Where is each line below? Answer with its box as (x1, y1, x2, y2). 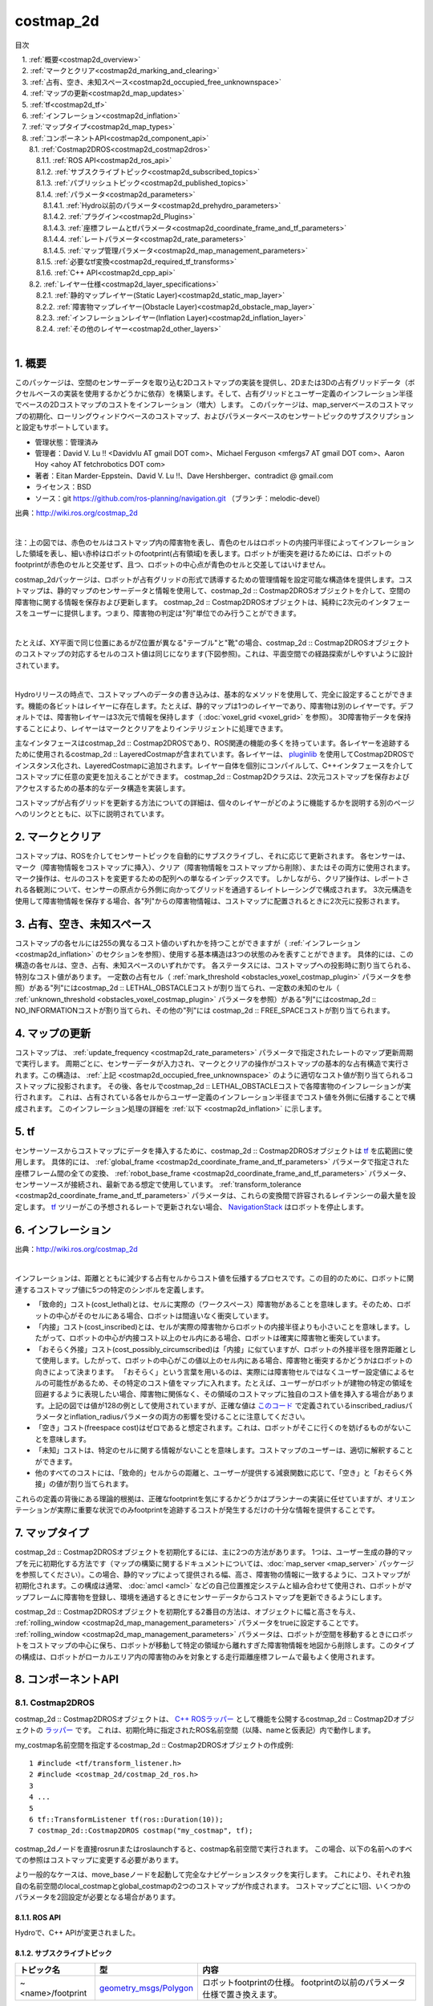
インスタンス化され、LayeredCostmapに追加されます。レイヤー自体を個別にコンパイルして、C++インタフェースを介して (14, 761, 414, 770)
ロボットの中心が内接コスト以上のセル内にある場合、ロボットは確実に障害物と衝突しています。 (69, 1333, 385, 1343)
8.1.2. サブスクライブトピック (14, 1948, 112, 1958)
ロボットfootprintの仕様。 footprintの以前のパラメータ (201, 1977, 406, 1988)
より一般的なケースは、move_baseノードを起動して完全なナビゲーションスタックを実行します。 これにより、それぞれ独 (14, 1870, 411, 1879)
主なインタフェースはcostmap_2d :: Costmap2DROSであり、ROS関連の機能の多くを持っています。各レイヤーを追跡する (14, 738, 411, 748)
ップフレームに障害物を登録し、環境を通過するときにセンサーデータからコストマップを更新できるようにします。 (14, 1592, 386, 1602)
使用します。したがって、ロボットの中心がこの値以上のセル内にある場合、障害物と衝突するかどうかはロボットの (41, 1356, 413, 1366)
